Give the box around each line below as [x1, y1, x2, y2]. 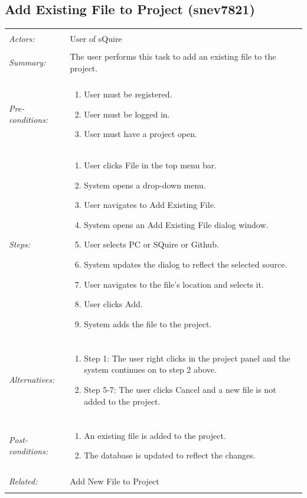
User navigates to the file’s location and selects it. [84, 278, 264, 290]
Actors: [9, 32, 35, 45]
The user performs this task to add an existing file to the [70, 50, 276, 63]
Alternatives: [9, 373, 55, 386]
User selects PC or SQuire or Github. [84, 238, 219, 250]
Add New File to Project [70, 475, 159, 487]
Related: [9, 475, 38, 487]
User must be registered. [84, 87, 172, 100]
